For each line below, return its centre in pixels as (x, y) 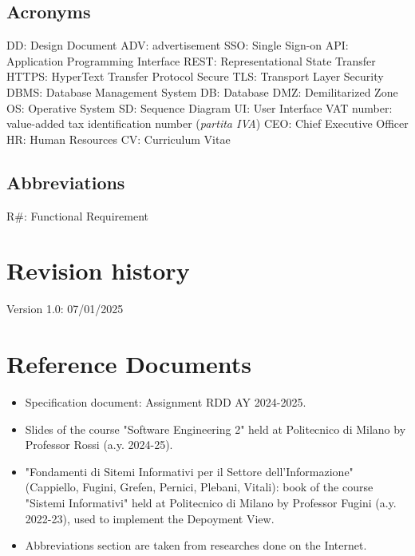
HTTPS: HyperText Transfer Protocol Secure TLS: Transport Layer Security (195, 76)
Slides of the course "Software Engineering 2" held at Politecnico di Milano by (215, 429)
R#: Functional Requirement (77, 215)
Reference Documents (129, 364)
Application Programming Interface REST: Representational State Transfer (191, 60)
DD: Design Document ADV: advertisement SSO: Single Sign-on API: (178, 45)
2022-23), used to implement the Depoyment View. (150, 518)
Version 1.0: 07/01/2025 (65, 309)
